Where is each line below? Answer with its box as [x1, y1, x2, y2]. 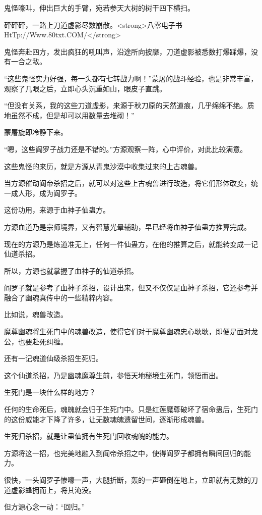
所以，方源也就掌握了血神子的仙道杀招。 [4, 265, 138, 276]
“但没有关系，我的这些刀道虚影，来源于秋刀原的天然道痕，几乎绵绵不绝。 [4, 100, 247, 111]
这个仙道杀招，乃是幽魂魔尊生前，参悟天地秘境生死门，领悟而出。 [4, 370, 223, 380]
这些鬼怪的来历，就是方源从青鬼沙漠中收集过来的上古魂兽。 [4, 161, 202, 171]
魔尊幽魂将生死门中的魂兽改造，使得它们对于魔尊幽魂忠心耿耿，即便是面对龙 [4, 326, 258, 337]
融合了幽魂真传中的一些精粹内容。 [4, 292, 117, 302]
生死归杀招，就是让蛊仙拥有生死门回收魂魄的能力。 [4, 431, 173, 441]
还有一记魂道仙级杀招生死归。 [4, 353, 103, 364]
